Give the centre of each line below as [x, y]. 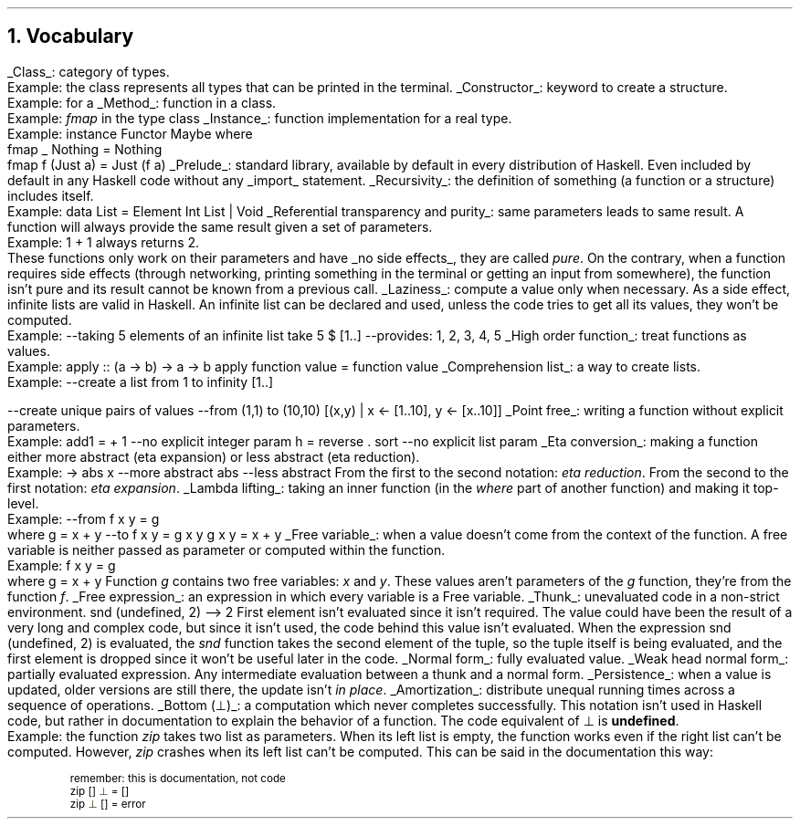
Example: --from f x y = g [84, 518]
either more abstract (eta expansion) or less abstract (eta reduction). [214, 456]
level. [23, 503]
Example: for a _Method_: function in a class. [142, 102]
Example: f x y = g [62, 565]
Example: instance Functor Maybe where [130, 133]
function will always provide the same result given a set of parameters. [220, 226]
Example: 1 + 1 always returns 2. [104, 242]
